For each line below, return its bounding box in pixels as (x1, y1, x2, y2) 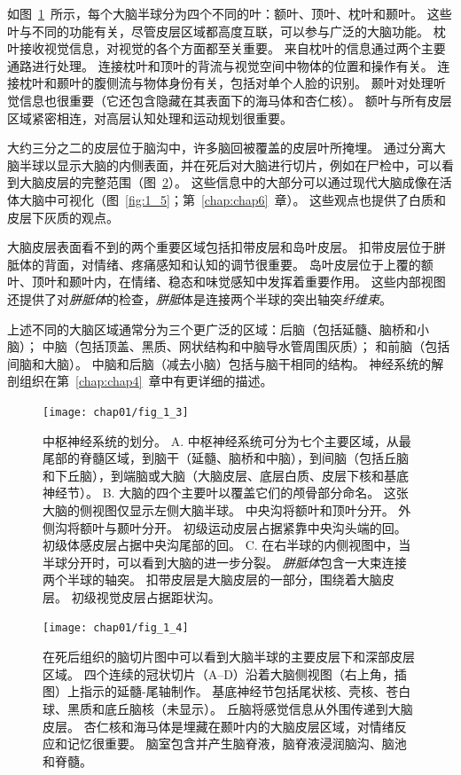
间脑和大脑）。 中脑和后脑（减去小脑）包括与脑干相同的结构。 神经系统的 (7, 354, 432, 372)
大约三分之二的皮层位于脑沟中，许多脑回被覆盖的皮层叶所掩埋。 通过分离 (7, 138, 434, 157)
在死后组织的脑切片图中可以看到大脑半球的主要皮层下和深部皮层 (43, 647, 415, 666)
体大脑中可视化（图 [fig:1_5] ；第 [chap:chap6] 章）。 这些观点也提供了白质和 (7, 190, 447, 208)
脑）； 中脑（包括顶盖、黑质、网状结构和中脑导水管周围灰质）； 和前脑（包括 (7, 337, 450, 356)
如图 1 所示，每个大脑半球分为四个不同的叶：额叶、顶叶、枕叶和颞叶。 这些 (7, 4, 452, 22)
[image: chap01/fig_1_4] (43, 622, 189, 635)
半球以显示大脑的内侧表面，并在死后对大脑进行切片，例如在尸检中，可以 (19, 155, 441, 174)
